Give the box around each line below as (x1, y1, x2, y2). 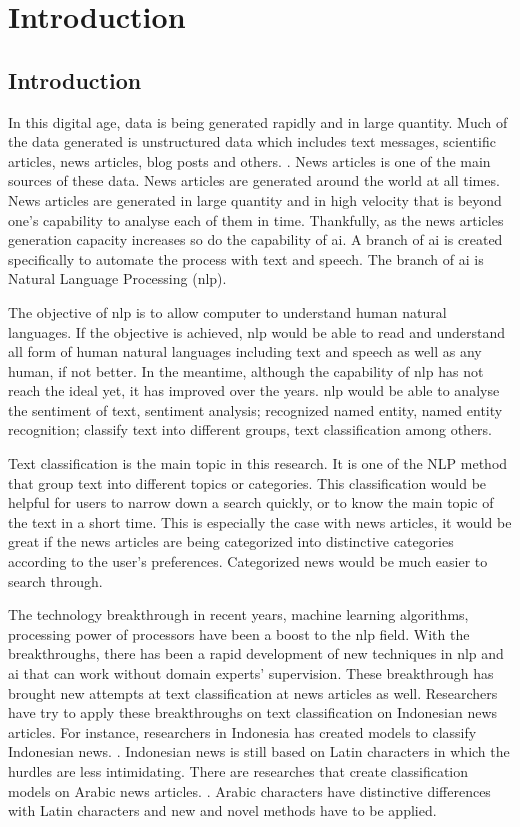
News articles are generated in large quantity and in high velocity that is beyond (8, 189, 502, 210)
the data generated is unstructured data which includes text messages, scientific (8, 131, 496, 152)
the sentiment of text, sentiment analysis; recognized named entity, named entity (8, 399, 503, 420)
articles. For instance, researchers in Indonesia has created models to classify (8, 721, 477, 742)
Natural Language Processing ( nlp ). (8, 268, 227, 289)
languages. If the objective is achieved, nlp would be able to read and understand (8, 321, 505, 342)
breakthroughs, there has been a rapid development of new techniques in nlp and (8, 643, 504, 664)
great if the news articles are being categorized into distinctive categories (8, 531, 454, 552)
